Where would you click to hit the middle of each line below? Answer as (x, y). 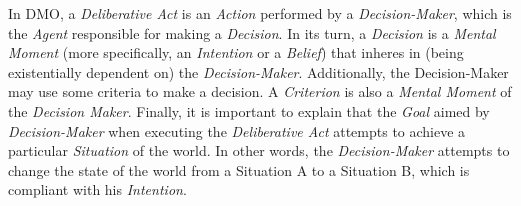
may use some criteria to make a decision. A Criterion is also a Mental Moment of (260, 91)
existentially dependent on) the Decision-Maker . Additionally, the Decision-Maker (258, 71)
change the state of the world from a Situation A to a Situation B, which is (239, 169)
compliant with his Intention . (97, 189)
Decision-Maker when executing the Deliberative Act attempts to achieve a (237, 130)
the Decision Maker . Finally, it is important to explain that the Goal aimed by (249, 110)
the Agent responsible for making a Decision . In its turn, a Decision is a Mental (252, 32)
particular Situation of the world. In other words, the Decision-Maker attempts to (259, 150)
